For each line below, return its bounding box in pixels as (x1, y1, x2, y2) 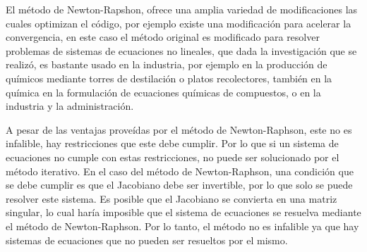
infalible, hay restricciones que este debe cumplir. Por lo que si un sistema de (6, 136, 339, 151)
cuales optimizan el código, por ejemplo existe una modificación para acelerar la (6, 15, 351, 30)
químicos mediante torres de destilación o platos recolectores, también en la (6, 70, 332, 85)
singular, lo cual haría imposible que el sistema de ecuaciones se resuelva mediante (6, 205, 361, 220)
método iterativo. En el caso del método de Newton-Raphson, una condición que (6, 163, 354, 178)
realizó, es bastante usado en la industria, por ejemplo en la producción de (6, 57, 327, 72)
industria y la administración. (6, 99, 134, 113)
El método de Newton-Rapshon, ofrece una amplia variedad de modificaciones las (6, 2, 358, 16)
